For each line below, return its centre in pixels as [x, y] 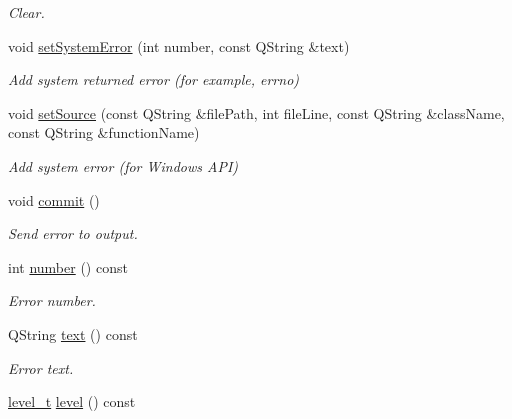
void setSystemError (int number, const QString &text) [179, 45]
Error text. [41, 367]
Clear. [26, 12]
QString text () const [73, 333]
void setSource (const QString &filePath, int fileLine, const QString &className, [256, 112]
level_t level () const [72, 401]
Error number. [52, 300]
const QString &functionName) [104, 132]
